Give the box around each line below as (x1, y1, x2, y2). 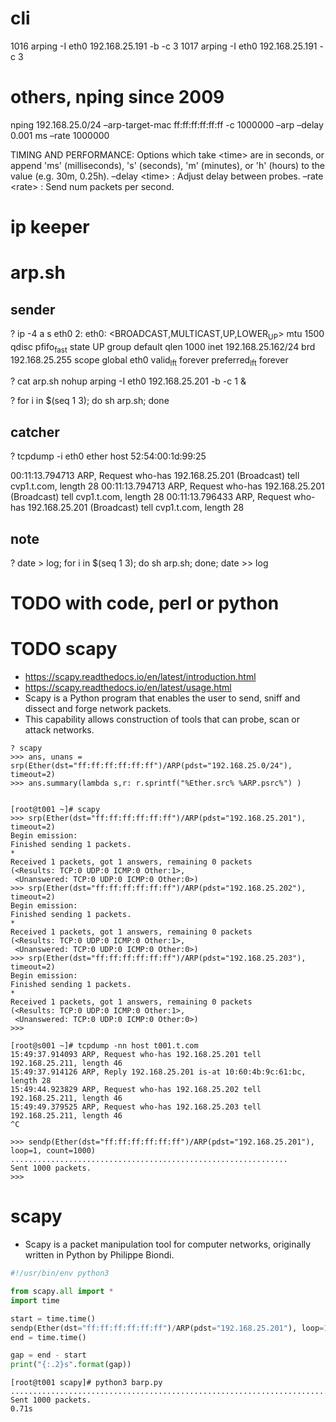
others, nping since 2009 (10, 86, 225, 109)
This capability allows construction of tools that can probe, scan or (24, 713, 300, 726)
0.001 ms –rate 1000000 (10, 129, 110, 141)
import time (10, 1295, 60, 1306)
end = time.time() (10, 1332, 87, 1342)
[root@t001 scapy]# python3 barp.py (10, 1378, 163, 1388)
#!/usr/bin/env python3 (10, 1268, 110, 1279)
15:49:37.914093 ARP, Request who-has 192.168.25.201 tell (10, 1050, 262, 1060)
